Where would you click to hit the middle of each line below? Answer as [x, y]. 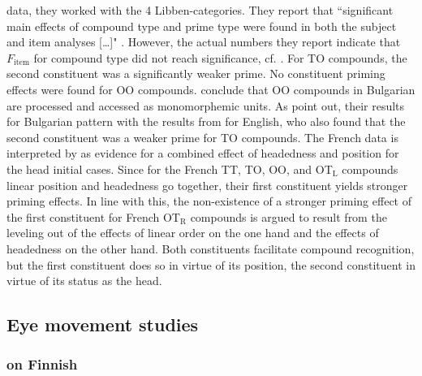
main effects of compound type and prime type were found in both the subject [202, 26]
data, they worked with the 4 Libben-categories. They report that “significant [200, 10]
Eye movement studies [103, 324]
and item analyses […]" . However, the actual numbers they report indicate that [204, 42]
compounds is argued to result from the [289, 216]
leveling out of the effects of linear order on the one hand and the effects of [193, 233]
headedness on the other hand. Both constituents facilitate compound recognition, [211, 248]
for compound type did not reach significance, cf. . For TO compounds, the [220, 57]
